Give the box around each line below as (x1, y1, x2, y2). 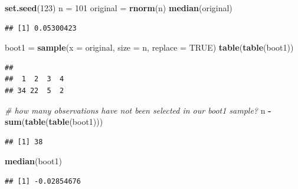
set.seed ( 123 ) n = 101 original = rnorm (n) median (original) (5, 2, 232, 14)
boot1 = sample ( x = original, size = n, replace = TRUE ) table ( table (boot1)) (5, 41, 294, 54)
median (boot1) (5, 155, 62, 167)
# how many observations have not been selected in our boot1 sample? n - (5, 104, 271, 116)
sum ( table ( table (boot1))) (5, 115, 103, 128)
